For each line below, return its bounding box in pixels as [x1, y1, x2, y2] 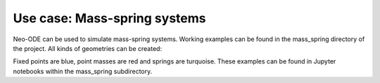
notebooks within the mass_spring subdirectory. [13, 67, 153, 75]
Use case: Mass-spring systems [13, 10, 206, 26]
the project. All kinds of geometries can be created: [13, 44, 162, 52]
